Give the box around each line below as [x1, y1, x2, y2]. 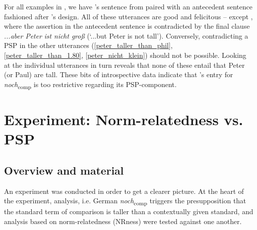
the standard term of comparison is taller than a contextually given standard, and [4, 206, 254, 217]
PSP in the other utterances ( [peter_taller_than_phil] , [4, 40, 173, 50]
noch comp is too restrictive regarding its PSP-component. [4, 79, 177, 91]
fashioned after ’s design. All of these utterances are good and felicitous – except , [4, 11, 253, 21]
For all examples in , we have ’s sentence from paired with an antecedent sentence [4, 1, 253, 11]
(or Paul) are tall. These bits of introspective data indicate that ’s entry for [4, 69, 233, 80]
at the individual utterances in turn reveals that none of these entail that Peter [4, 59, 245, 70]
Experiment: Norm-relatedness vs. [4, 109, 243, 130]
